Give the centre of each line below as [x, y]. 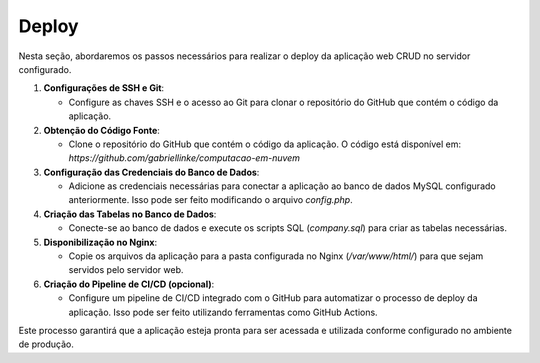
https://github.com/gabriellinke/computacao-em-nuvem [184, 158]
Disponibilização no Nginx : [100, 242]
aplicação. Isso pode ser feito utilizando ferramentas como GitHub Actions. [223, 312]
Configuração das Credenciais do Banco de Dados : [151, 172]
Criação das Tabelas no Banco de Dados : [130, 214]
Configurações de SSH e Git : [104, 88]
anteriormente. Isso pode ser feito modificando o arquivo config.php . [211, 200]
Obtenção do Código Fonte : [101, 130]
